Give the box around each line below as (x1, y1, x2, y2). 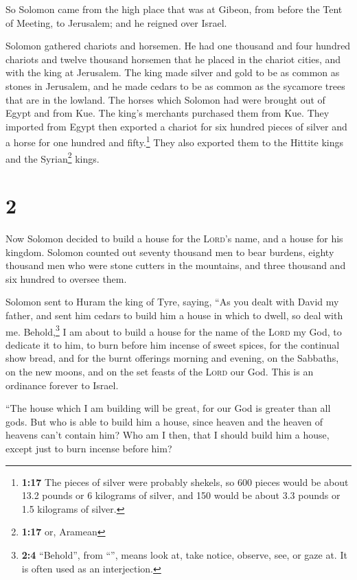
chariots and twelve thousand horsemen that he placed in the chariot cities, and (5, 51, 341, 66)
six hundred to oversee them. (5, 271, 127, 286)
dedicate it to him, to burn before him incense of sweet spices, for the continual (5, 337, 340, 351)
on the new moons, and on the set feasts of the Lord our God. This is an (5, 364, 314, 378)
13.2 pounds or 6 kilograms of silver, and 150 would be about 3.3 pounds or (21, 488, 341, 502)
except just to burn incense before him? (5, 441, 172, 455)
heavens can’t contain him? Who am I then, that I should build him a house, (5, 428, 330, 442)
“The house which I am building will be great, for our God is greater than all (5, 401, 331, 415)
